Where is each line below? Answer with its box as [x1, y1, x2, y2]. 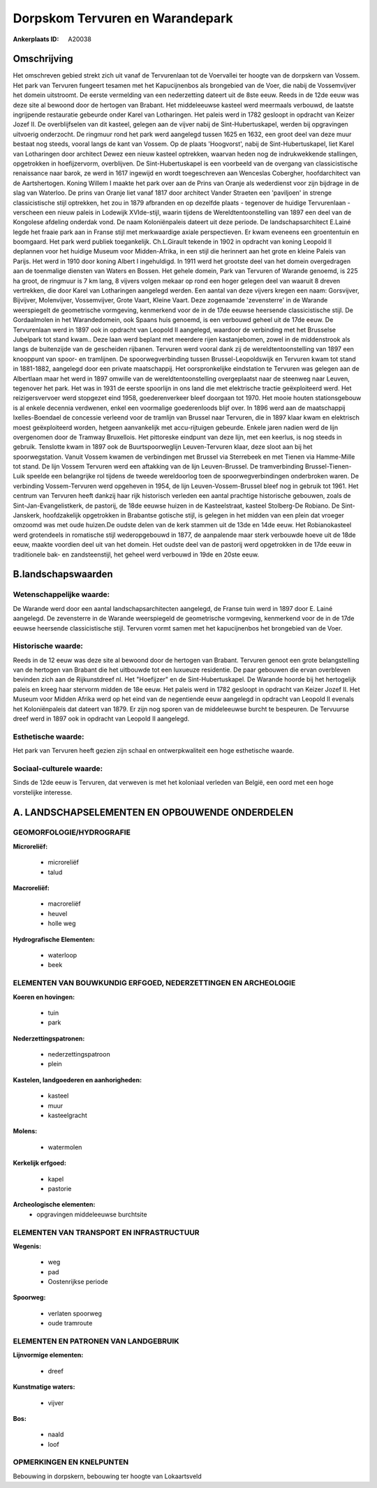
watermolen [47, 1142, 82, 1151]
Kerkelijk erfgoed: [13, 1159, 66, 1167]
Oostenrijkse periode [47, 1278, 108, 1286]
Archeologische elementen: [13, 1200, 96, 1209]
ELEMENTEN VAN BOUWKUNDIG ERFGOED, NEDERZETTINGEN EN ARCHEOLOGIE [13, 978, 296, 988]
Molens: [13, 1127, 38, 1135]
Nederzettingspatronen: [13, 1034, 85, 1043]
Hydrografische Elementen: [13, 935, 96, 943]
